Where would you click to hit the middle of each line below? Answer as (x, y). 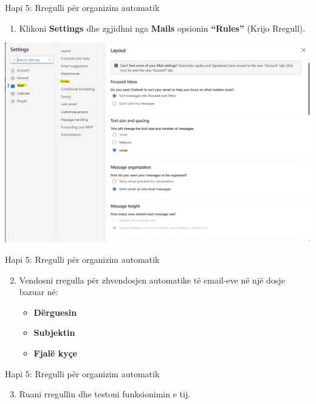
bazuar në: (39, 292)
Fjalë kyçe (56, 353)
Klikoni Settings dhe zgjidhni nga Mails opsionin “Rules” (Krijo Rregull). (162, 28)
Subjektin (54, 333)
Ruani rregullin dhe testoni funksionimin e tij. (105, 394)
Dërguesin (55, 312)
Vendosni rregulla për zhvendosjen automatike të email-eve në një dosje (152, 280)
